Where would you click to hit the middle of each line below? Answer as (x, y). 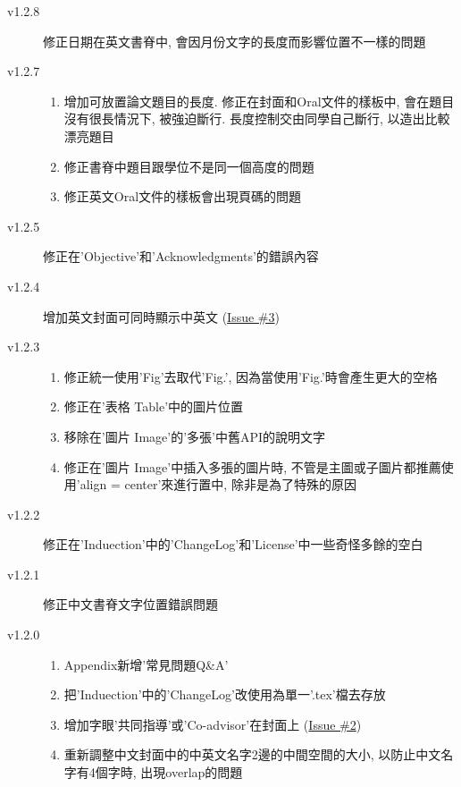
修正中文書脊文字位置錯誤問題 (130, 604)
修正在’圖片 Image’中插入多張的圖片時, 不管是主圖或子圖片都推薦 (252, 466)
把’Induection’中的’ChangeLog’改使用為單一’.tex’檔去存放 (225, 694)
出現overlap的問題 (192, 772)
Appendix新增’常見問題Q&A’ (146, 664)
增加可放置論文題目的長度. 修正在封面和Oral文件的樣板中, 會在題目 (259, 101)
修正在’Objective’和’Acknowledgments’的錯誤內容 (181, 256)
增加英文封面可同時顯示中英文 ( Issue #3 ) (161, 316)
